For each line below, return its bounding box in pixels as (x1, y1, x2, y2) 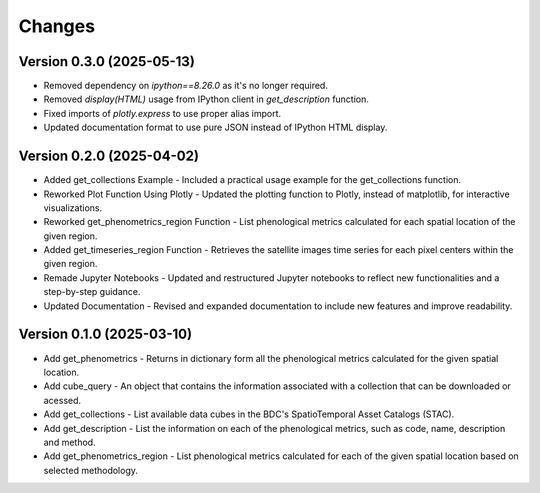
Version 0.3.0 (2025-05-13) (18, 53, 195, 70)
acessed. (43, 394, 82, 406)
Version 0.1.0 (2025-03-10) (18, 326, 193, 343)
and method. (43, 436, 96, 448)
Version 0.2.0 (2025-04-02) (18, 148, 200, 165)
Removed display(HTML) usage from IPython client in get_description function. (43, 93, 370, 105)
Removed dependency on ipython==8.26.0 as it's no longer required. (43, 80, 329, 92)
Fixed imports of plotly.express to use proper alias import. (43, 107, 282, 119)
